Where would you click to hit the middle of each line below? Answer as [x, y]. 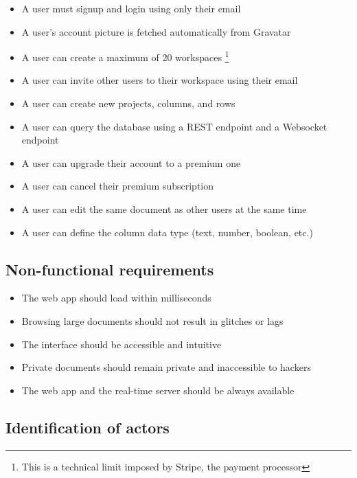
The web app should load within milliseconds [116, 298]
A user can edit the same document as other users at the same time [164, 209]
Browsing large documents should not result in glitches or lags [152, 320]
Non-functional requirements [110, 269]
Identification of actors [88, 427]
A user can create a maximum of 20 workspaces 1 [125, 56]
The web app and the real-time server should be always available [158, 390]
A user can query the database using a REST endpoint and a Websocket [174, 126]
